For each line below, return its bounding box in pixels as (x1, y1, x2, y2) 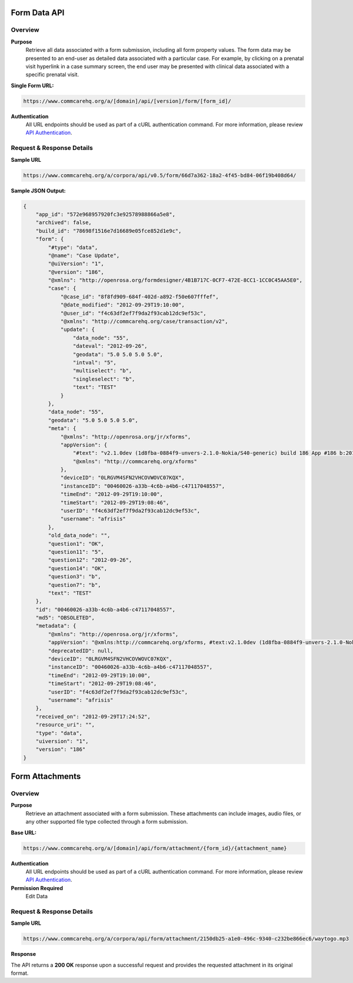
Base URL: (11, 829, 36, 836)
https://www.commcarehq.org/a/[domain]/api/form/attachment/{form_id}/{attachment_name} (23, 845, 288, 851)
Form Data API (11, 8, 65, 18)
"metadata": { (35, 622, 76, 629)
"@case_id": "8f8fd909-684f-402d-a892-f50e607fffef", (60, 293, 219, 300)
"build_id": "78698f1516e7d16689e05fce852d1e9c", (35, 227, 182, 234)
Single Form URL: (11, 82, 54, 89)
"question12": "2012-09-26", (48, 557, 132, 564)
